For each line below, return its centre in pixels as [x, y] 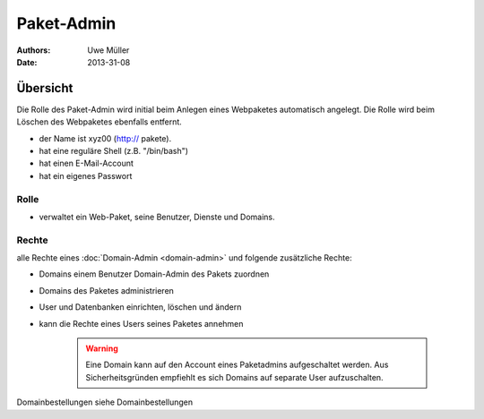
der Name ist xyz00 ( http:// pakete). [105, 138]
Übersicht [45, 88]
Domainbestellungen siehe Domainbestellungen [104, 402]
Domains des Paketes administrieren [107, 290]
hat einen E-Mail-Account [86, 163]
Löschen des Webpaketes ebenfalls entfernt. [99, 122]
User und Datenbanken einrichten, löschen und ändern [140, 307]
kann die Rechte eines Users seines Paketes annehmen [141, 323]
